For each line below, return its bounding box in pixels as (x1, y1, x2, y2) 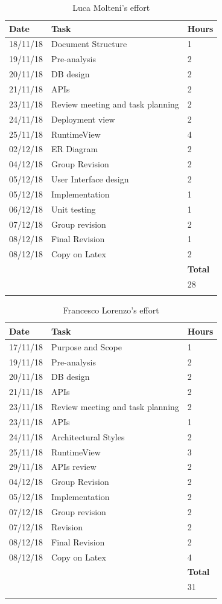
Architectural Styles (51, 430, 125, 443)
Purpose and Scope (51, 340, 122, 353)
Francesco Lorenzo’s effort (63, 304, 159, 316)
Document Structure (51, 37, 127, 50)
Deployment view (51, 112, 115, 125)
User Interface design (51, 173, 129, 185)
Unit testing (51, 202, 96, 215)
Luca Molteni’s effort (72, 1, 150, 13)
